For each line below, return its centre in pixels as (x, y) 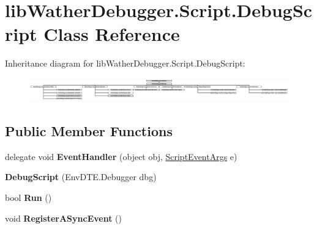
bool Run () (28, 197)
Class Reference (112, 34)
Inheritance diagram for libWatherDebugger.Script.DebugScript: (125, 63)
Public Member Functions (89, 130)
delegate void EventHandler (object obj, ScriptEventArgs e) (121, 156)
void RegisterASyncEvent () (63, 218)
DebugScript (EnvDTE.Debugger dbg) (81, 177)
